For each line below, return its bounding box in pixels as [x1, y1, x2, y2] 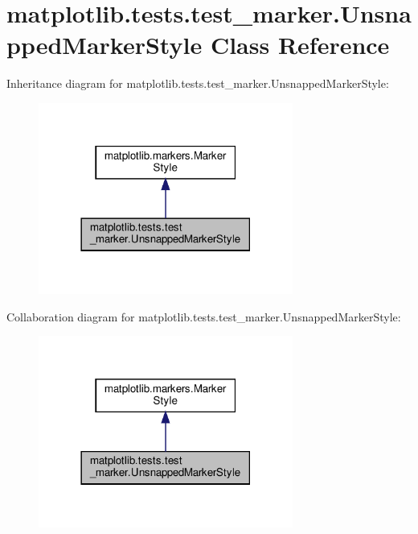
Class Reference [210, 28, 390, 61]
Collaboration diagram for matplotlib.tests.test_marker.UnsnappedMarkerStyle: [6, 308, 401, 325]
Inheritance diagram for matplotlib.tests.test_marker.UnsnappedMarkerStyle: [6, 75, 389, 92]
